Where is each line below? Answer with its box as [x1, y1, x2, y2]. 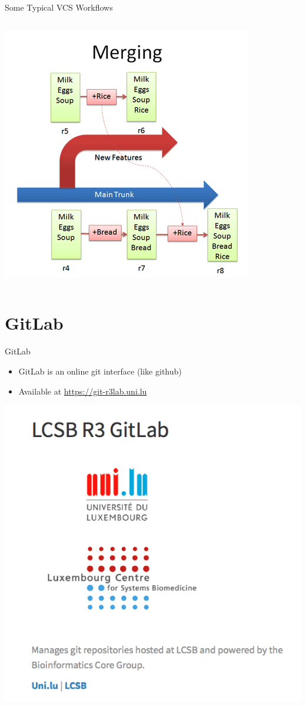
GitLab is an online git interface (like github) [18, 365, 182, 377]
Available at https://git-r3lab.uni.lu [18, 385, 147, 397]
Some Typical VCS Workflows [5, 1, 113, 13]
